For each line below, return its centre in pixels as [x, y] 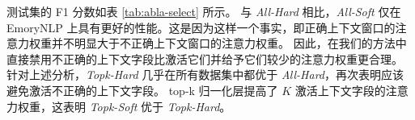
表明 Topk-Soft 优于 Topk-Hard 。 [147, 106]
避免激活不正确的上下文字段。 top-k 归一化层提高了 [142, 90]
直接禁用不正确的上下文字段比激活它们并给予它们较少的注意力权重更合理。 [205, 58]
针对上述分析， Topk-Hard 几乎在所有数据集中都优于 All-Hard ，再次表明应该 [205, 74]
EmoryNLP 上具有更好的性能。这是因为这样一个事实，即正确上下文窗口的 [201, 27]
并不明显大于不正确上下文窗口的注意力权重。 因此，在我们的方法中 [229, 43]
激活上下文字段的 [340, 90]
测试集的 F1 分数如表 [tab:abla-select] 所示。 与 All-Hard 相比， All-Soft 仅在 [204, 11]
